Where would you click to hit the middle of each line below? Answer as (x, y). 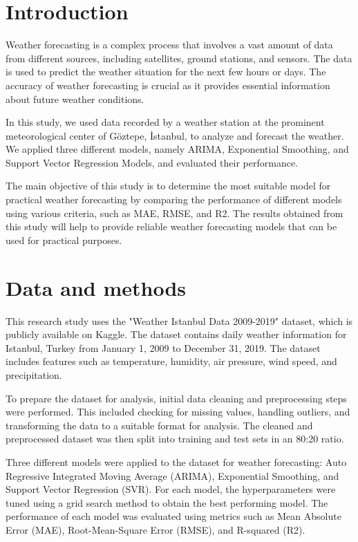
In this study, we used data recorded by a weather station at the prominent (165, 122)
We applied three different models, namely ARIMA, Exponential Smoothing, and (177, 149)
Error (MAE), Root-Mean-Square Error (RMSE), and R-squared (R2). (156, 529)
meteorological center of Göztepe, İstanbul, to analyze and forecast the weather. (175, 135)
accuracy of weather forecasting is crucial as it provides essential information (168, 85)
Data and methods (96, 287)
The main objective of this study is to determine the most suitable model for (168, 186)
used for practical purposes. (64, 240)
